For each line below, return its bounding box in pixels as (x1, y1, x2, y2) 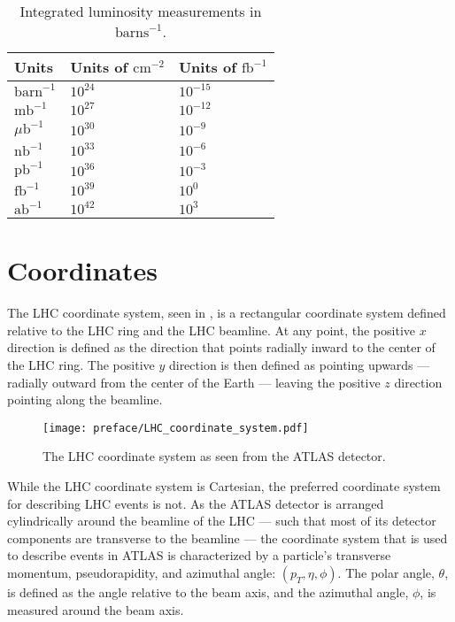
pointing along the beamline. (7, 390, 163, 409)
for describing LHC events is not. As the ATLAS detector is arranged (7, 494, 384, 512)
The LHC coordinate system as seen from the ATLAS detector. (42, 447, 386, 465)
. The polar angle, (337, 563, 435, 581)
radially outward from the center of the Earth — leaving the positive (7, 372, 381, 391)
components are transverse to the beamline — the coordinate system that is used (7, 528, 448, 547)
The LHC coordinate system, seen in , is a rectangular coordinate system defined (7, 303, 446, 322)
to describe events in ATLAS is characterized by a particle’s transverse (7, 546, 391, 564)
